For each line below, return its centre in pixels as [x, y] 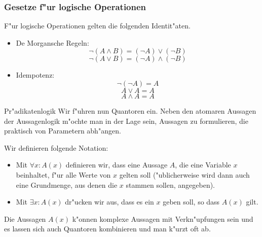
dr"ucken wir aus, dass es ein [109, 202]
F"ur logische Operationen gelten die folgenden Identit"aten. [97, 26]
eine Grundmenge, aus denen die [67, 184]
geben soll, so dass [191, 202]
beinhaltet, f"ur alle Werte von [63, 174]
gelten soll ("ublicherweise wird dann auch [184, 174]
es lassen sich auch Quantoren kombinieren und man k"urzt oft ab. [107, 229]
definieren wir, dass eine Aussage [117, 165]
